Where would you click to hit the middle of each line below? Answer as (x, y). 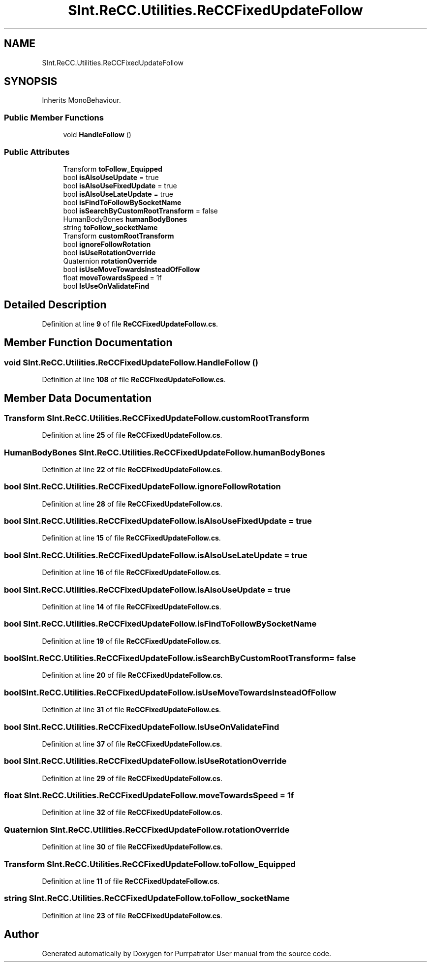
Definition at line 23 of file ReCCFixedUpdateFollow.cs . (132, 915)
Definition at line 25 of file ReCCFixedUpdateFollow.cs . (132, 435)
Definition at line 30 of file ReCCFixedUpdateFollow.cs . (132, 847)
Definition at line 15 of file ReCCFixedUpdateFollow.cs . (131, 538)
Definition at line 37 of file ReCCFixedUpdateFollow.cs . (132, 744)
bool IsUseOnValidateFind (106, 286)
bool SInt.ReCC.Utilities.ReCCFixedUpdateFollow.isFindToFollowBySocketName (160, 624)
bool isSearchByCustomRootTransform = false (140, 211)
